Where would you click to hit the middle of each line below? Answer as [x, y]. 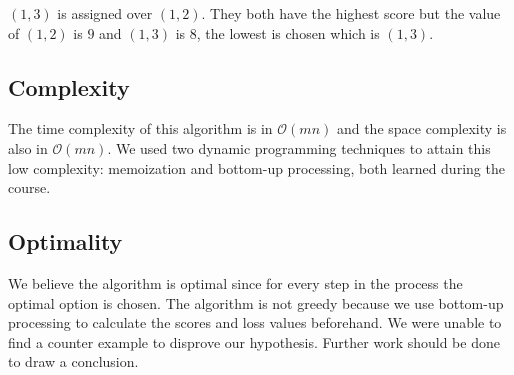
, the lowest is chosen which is [288, 32]
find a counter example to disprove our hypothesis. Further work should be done [254, 341]
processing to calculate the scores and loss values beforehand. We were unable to [255, 322]
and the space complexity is [421, 128]
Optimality [65, 241]
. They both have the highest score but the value [351, 13]
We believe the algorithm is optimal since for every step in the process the [235, 282]
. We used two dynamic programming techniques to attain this [299, 147]
